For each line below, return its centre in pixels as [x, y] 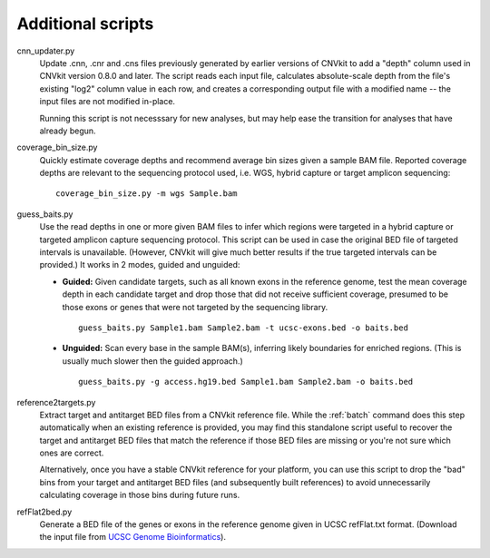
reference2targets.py [56, 402]
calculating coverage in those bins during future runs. [140, 495]
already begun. [68, 131]
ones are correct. [72, 453]
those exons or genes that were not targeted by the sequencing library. [195, 307]
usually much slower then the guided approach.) [153, 361]
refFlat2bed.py [44, 512]
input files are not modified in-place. [108, 102]
